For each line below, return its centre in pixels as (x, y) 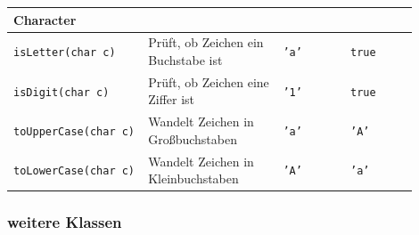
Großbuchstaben (193, 138)
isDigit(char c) (62, 92)
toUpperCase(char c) (74, 131)
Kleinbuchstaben (193, 178)
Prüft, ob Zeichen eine (209, 81)
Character (45, 19)
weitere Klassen (65, 222)
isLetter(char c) (65, 53)
